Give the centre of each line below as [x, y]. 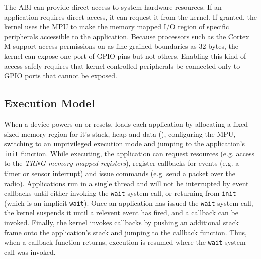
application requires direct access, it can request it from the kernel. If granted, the [131, 16]
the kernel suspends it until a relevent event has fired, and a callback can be [121, 212]
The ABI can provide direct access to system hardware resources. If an [113, 7]
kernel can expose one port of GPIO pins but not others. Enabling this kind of [125, 56]
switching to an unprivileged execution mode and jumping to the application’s [124, 144]
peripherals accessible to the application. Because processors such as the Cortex [127, 36]
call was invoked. [30, 252]
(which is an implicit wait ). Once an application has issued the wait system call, [129, 202]
